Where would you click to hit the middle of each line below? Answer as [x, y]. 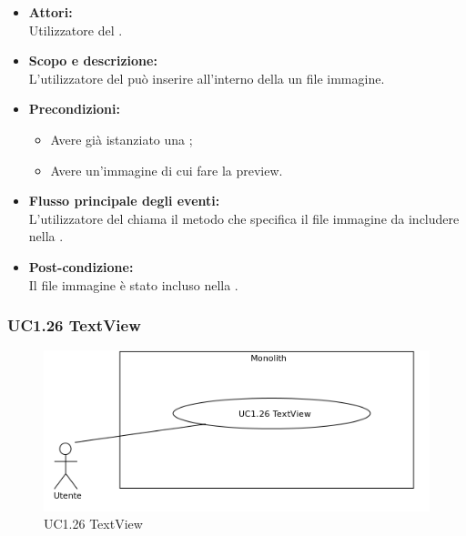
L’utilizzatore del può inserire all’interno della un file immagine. [207, 78]
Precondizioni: [74, 109]
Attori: [51, 12]
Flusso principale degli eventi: [124, 201]
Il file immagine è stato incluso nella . [133, 284]
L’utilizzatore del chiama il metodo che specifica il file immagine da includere [244, 218]
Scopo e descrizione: [93, 61]
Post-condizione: [81, 266]
